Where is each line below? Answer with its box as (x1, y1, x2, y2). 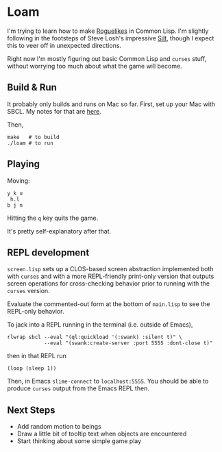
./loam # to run (7, 140, 53, 147)
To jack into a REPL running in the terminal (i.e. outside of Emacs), (7, 321, 193, 329)
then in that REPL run (7, 352, 67, 360)
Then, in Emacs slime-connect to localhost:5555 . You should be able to (7, 377, 209, 386)
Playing (7, 158, 40, 170)
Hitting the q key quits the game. (7, 214, 99, 222)
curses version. (7, 287, 50, 295)
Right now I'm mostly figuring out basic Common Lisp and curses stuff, (7, 54, 207, 62)
